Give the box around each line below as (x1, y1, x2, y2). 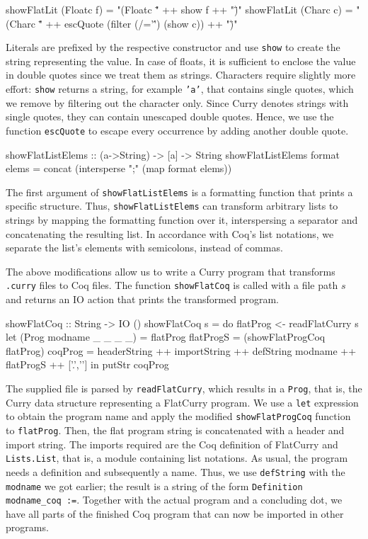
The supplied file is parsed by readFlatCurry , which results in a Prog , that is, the (6, 381, 362, 396)
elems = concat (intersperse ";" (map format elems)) (6, 161, 232, 176)
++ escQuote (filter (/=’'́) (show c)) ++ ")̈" (45, 16, 238, 30)
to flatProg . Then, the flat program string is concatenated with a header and (6, 423, 345, 437)
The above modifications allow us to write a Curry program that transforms (6, 263, 335, 278)
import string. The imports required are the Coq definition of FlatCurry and (6, 436, 338, 451)
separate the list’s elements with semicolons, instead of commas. (6, 240, 283, 255)
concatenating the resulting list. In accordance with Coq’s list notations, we (6, 226, 334, 241)
